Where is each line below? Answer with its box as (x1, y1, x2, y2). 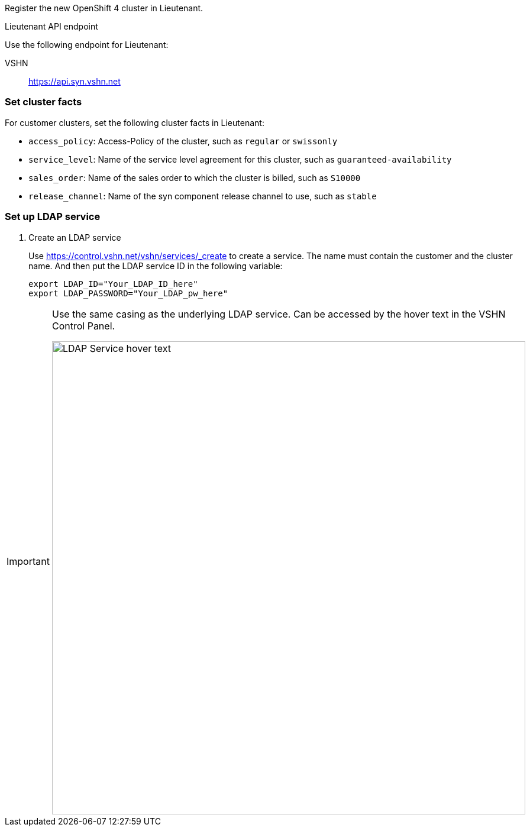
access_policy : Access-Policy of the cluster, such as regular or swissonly (28, 135, 338, 146)
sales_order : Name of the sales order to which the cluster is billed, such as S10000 (28, 172, 361, 183)
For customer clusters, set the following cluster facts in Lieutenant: (5, 117, 264, 128)
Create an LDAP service (28, 232, 121, 242)
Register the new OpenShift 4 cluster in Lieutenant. (5, 3, 203, 13)
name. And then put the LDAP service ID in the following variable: (28, 260, 283, 271)
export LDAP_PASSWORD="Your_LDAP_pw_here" (28, 288, 228, 298)
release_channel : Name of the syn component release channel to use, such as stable (28, 190, 377, 201)
